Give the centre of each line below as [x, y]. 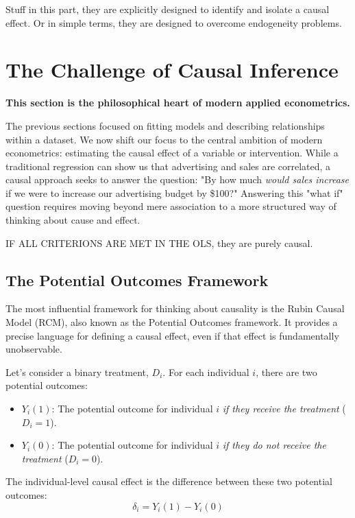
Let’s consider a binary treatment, [77, 372]
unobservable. [34, 349]
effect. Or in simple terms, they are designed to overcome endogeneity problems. [174, 22]
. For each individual [206, 372]
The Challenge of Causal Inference [172, 70]
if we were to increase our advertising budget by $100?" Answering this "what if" [174, 192]
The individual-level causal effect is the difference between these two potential [169, 481]
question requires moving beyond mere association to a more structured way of [171, 206]
